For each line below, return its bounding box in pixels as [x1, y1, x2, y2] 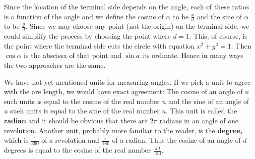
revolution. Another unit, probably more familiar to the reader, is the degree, [4, 125, 243, 135]
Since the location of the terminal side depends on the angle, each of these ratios [4, 1, 249, 11]
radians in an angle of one [159, 115, 239, 125]
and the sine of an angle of [168, 96, 249, 106]
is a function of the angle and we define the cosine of [4, 11, 164, 21]
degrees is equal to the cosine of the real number [4, 145, 151, 155]
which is [4, 135, 29, 145]
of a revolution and [41, 135, 99, 145]
